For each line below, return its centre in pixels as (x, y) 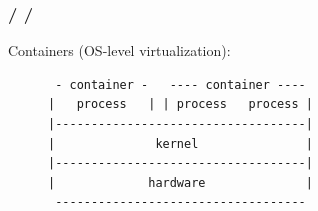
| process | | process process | (180, 104)
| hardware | (180, 182)
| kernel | (180, 143)
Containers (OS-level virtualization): (119, 50)
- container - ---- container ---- (180, 84)
